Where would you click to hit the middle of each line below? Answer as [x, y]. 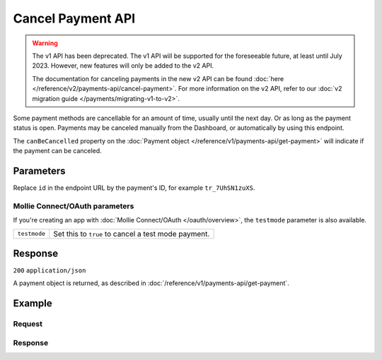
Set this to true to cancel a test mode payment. [132, 234]
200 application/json [50, 271]
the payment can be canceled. [57, 151]
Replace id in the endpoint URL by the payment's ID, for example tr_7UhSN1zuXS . [134, 188]
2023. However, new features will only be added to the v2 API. [123, 66]
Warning [45, 43]
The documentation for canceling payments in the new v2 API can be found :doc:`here [158, 78]
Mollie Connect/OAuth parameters [74, 206]
